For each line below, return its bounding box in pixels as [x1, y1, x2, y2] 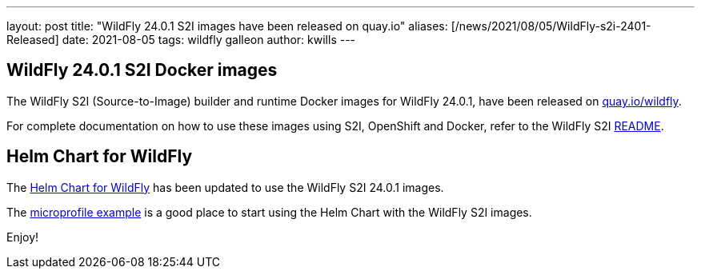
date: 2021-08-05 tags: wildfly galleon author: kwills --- [62, 33, 356, 46]
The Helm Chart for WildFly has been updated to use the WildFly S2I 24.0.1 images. [6, 180, 444, 194]
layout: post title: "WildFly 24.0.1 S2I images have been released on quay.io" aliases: [6, 19, 448, 33]
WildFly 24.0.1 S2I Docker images [6, 60, 278, 81]
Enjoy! [6, 229, 39, 244]
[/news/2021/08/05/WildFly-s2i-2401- [451, 19, 651, 33]
